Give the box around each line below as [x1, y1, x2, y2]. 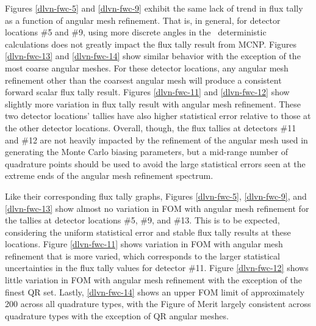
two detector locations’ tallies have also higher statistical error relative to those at [5, 109, 311, 122]
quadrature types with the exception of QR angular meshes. [5, 309, 229, 322]
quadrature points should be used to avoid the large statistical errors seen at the [5, 157, 306, 170]
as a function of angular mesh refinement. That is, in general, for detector [5, 13, 281, 26]
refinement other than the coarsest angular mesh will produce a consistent [5, 73, 282, 86]
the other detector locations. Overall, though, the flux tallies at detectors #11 [5, 121, 296, 134]
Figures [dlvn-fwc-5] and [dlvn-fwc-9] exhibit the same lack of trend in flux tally [5, 2, 303, 14]
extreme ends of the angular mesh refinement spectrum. [5, 169, 214, 182]
